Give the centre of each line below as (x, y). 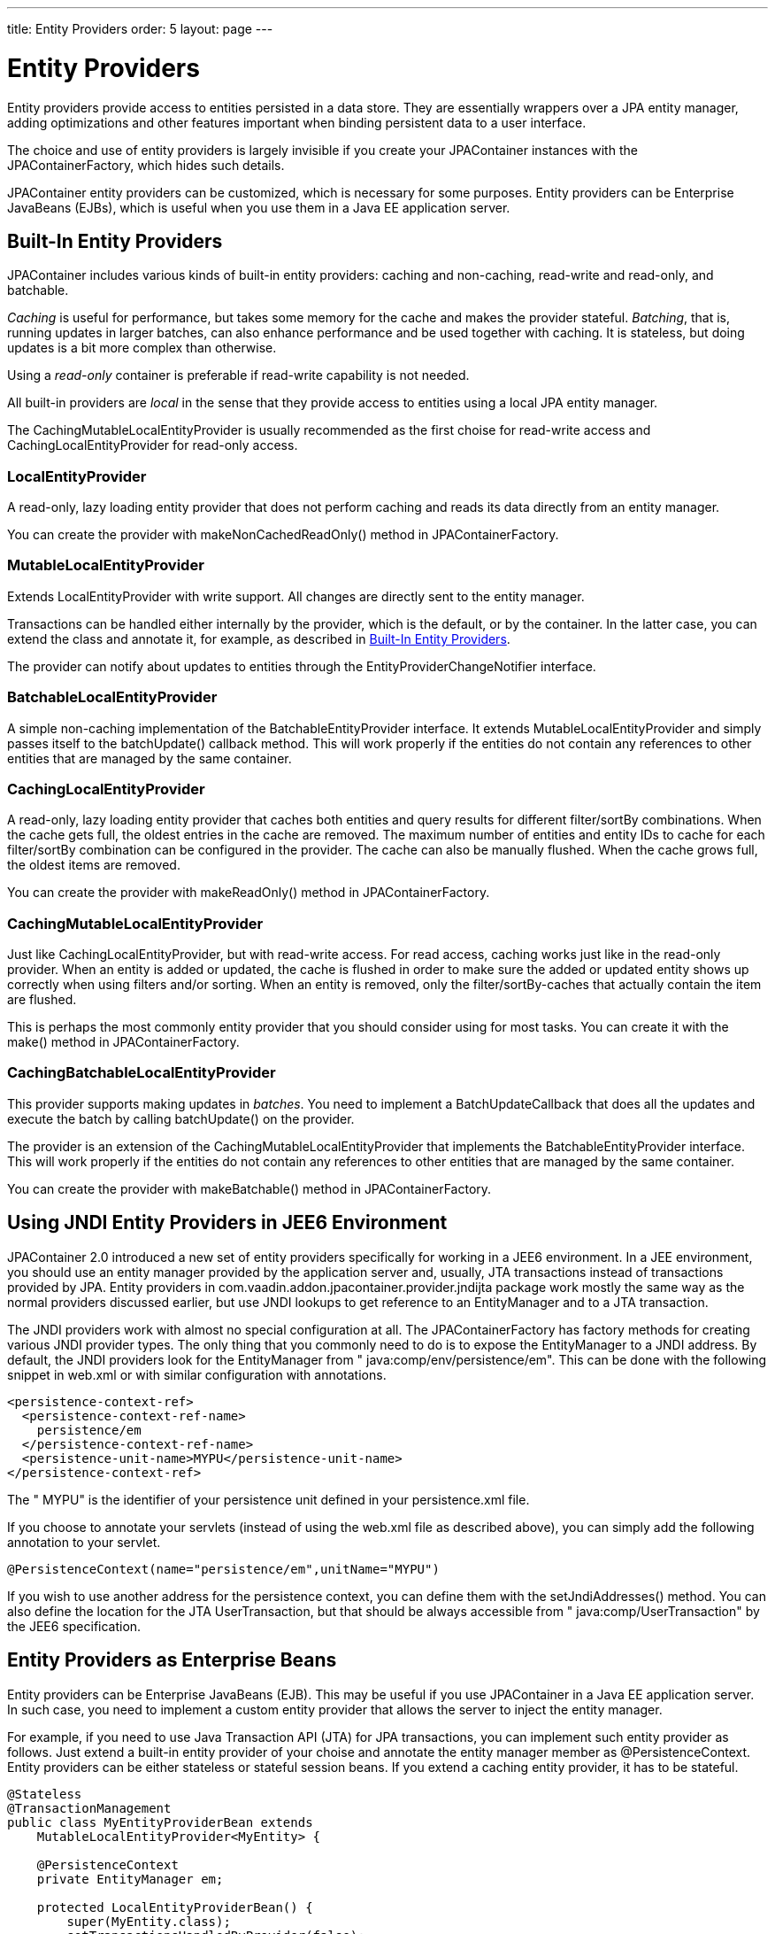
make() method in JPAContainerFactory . (123, 1042)
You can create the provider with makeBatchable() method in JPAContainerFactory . (249, 1188)
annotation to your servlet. (84, 1542)
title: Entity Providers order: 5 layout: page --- (140, 29)
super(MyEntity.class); (149, 1921)
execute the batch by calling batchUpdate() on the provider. (181, 1118)
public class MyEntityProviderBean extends (160, 1822)
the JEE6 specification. (74, 1626)
